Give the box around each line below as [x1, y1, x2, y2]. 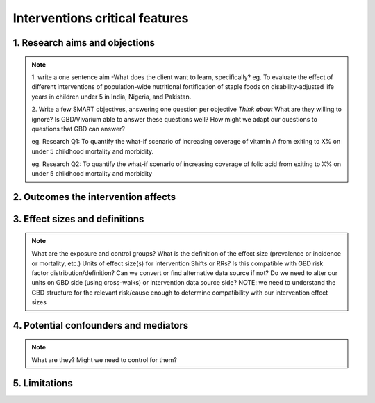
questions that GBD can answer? [31, 124, 125, 133]
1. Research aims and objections [12, 37, 156, 49]
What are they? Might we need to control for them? [31, 356, 177, 364]
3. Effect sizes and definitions [12, 213, 144, 225]
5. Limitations [12, 377, 73, 389]
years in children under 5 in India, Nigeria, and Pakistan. [31, 92, 192, 101]
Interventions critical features [12, 10, 189, 26]
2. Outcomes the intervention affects [12, 191, 176, 203]
